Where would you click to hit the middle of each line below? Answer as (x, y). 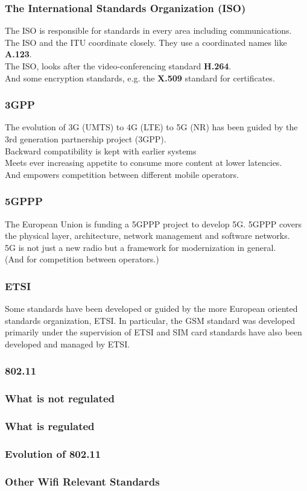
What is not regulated (60, 398)
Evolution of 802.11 (53, 454)
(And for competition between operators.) (82, 259)
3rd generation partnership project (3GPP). (86, 139)
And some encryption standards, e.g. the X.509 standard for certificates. (140, 78)
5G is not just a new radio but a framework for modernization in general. (141, 247)
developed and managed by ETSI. (68, 344)
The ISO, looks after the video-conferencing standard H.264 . (118, 66)
